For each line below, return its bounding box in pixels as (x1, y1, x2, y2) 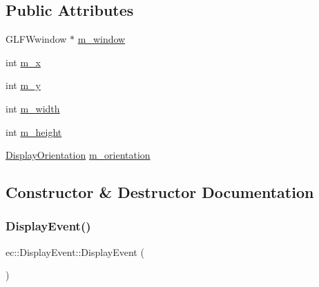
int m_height (6, 124, 62, 139)
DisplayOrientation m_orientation (6, 148, 151, 162)
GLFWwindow (6, 32, 67, 46)
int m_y (6, 78, 41, 92)
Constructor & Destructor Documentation (6, 181, 314, 203)
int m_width (6, 101, 60, 115)
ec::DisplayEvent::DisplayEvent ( (6, 244, 144, 259)
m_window (77, 32, 126, 46)
